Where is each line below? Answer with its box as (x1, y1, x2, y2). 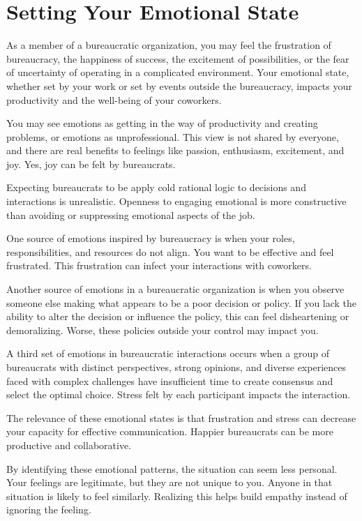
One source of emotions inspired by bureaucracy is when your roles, (6, 231, 295, 246)
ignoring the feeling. (6, 502, 91, 517)
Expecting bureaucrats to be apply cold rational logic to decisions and (6, 180, 306, 195)
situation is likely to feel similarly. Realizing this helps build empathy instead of (6, 488, 347, 503)
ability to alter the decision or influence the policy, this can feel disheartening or (6, 309, 349, 324)
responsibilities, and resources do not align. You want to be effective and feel (6, 244, 334, 259)
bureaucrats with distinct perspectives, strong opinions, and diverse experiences (6, 360, 346, 374)
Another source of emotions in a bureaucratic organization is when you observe (6, 282, 345, 296)
